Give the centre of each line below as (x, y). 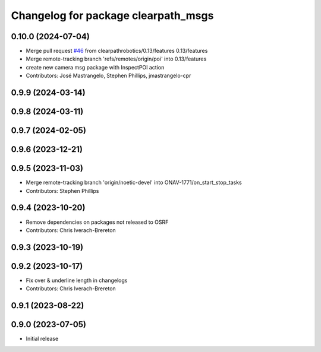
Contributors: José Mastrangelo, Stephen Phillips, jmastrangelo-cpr (108, 76)
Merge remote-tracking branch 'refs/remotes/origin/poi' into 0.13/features (116, 59)
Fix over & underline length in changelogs (77, 280)
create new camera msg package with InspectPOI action (95, 67)
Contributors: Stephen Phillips (62, 191)
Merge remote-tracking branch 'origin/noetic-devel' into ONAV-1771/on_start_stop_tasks (134, 183)
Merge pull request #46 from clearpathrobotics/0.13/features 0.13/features (117, 51)
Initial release (42, 339)
